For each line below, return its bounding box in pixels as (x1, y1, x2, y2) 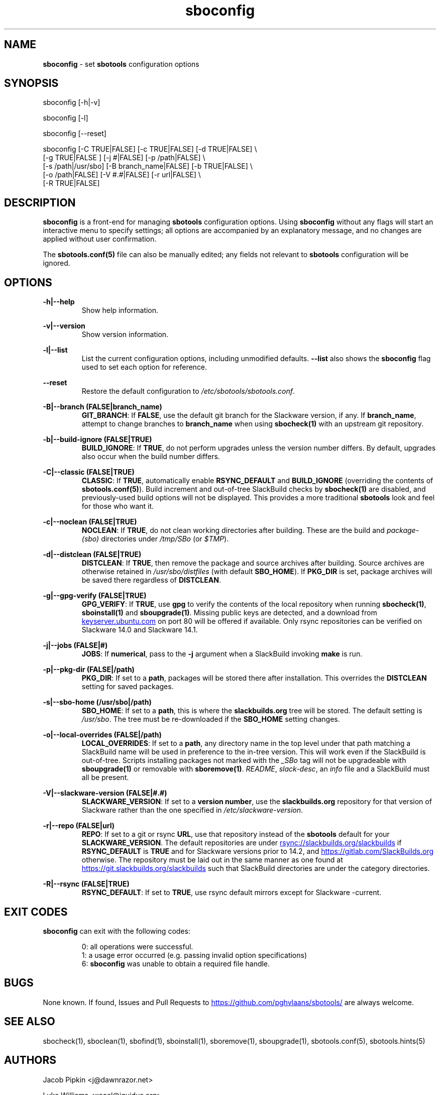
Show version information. (81, 330, 169, 339)
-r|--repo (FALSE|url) (43, 821, 115, 830)
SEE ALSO (4, 1015, 55, 1028)
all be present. (81, 773, 129, 782)
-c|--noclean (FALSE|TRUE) (43, 517, 137, 526)
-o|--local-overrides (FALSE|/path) (43, 730, 162, 739)
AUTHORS (4, 1054, 57, 1067)
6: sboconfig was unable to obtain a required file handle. (81, 959, 270, 968)
